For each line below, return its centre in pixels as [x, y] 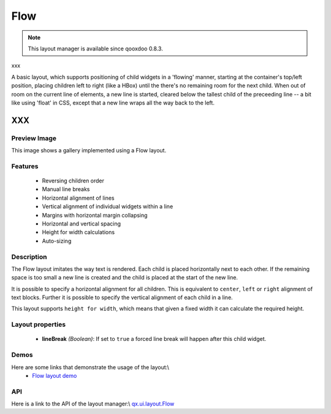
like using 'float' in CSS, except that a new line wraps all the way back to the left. [113, 103]
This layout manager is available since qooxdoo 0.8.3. [96, 49]
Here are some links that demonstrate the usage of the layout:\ [90, 367]
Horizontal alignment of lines [78, 198]
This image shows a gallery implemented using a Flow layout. [89, 150]
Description [29, 257]
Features [25, 166]
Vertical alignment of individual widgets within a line [108, 206]
